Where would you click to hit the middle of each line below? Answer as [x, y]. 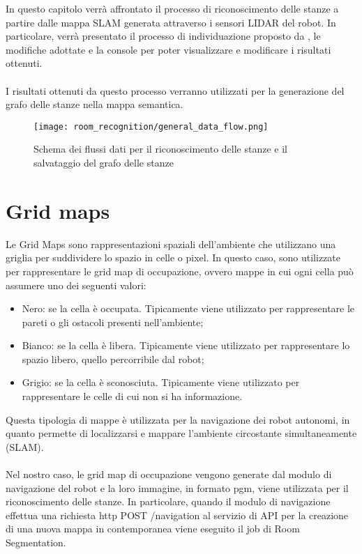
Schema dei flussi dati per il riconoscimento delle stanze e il [160, 149]
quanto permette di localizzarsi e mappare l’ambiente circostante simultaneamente [181, 433]
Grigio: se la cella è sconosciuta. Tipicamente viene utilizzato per [161, 382]
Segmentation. [36, 542]
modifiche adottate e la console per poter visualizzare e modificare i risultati [168, 49]
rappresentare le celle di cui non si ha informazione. [132, 396]
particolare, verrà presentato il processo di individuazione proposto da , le [163, 36]
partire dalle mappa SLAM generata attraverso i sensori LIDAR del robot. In [171, 22]
